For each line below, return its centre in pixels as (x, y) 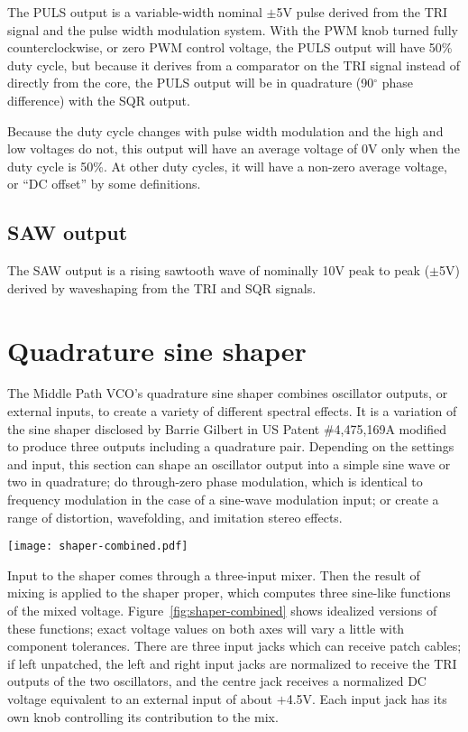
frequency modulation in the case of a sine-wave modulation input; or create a (223, 500)
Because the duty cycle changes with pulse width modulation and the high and (225, 130)
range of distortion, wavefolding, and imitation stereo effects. (175, 517)
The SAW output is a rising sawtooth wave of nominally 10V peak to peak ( (219, 270)
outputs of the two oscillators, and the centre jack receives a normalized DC (217, 681)
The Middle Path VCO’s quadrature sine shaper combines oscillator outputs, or (228, 393)
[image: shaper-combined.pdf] (98, 547)
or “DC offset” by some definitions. (104, 184)
